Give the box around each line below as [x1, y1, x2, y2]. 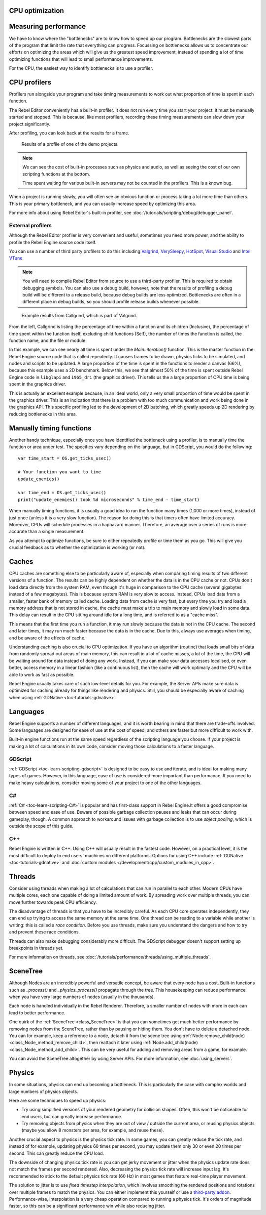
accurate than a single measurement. [9, 529, 85, 535]
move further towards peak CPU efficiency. [9, 899, 97, 905]
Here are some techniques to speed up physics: [9, 1097, 106, 1103]
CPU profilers [9, 78, 52, 86]
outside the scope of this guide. [9, 823, 74, 829]
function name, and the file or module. [9, 337, 87, 343]
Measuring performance [9, 22, 86, 31]
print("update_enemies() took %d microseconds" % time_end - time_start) [18, 497, 200, 503]
